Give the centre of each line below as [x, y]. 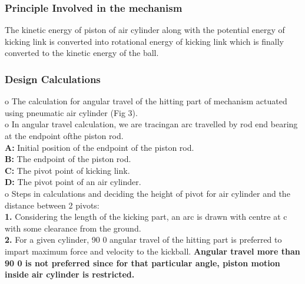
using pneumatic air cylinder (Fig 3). [71, 112]
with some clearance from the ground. [73, 228]
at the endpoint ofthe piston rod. [64, 136]
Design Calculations [53, 79]
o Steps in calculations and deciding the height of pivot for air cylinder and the [147, 193]
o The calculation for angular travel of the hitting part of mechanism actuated [146, 101]
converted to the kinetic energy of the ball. [82, 53]
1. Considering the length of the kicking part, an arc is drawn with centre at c [146, 217]
